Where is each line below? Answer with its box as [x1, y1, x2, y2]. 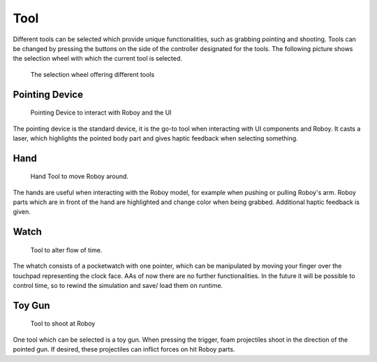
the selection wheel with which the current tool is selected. [13, 55, 183, 63]
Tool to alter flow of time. [30, 245, 103, 254]
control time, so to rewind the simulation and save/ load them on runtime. [13, 282, 223, 290]
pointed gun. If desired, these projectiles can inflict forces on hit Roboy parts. [13, 345, 235, 354]
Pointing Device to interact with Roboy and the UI [30, 108, 172, 117]
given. [13, 208, 31, 216]
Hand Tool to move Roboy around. [30, 172, 129, 181]
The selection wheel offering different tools [30, 70, 155, 78]
